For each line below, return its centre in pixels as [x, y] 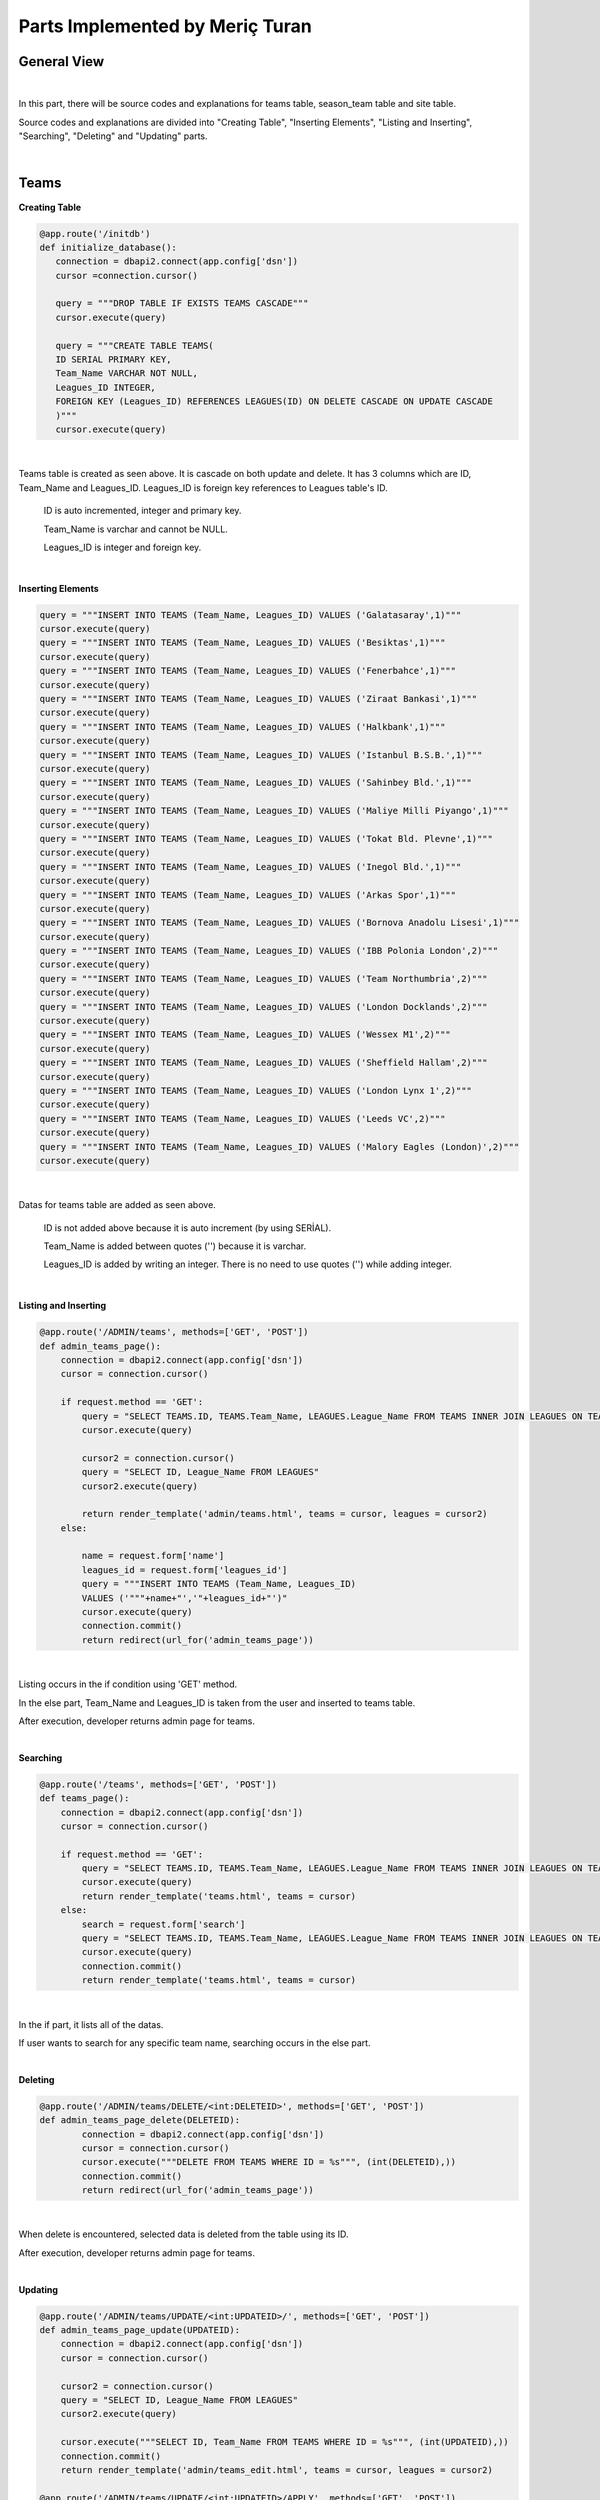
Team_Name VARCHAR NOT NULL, [127, 373]
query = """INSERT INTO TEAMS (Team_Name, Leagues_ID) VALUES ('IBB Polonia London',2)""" [269, 951]
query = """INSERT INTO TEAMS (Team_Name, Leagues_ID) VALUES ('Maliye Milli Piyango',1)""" [274, 811]
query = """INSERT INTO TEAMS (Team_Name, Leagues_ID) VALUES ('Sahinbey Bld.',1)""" [255, 783]
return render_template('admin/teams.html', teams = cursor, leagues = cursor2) [285, 1514]
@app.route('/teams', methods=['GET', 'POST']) [158, 1784]
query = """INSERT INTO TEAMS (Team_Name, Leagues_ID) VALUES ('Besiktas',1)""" [242, 643]
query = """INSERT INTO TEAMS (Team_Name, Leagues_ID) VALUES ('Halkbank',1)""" [242, 726]
